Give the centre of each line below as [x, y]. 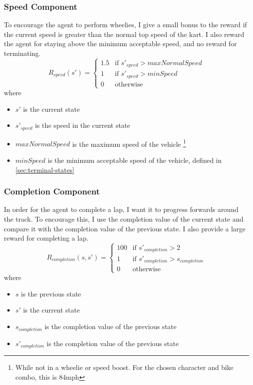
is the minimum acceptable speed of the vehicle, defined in [135, 160]
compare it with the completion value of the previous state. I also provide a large [125, 228]
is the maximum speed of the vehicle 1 [129, 143]
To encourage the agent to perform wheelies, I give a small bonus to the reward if [126, 25]
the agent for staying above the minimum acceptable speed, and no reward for [120, 44]
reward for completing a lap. [46, 238]
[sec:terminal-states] [45, 169]
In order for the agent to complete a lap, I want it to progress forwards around [121, 209]
